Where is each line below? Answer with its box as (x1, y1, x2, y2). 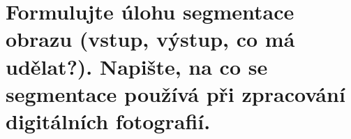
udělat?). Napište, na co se (6, 52, 268, 80)
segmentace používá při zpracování (6, 79, 345, 108)
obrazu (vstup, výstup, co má (6, 24, 295, 53)
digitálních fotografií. (6, 106, 211, 135)
